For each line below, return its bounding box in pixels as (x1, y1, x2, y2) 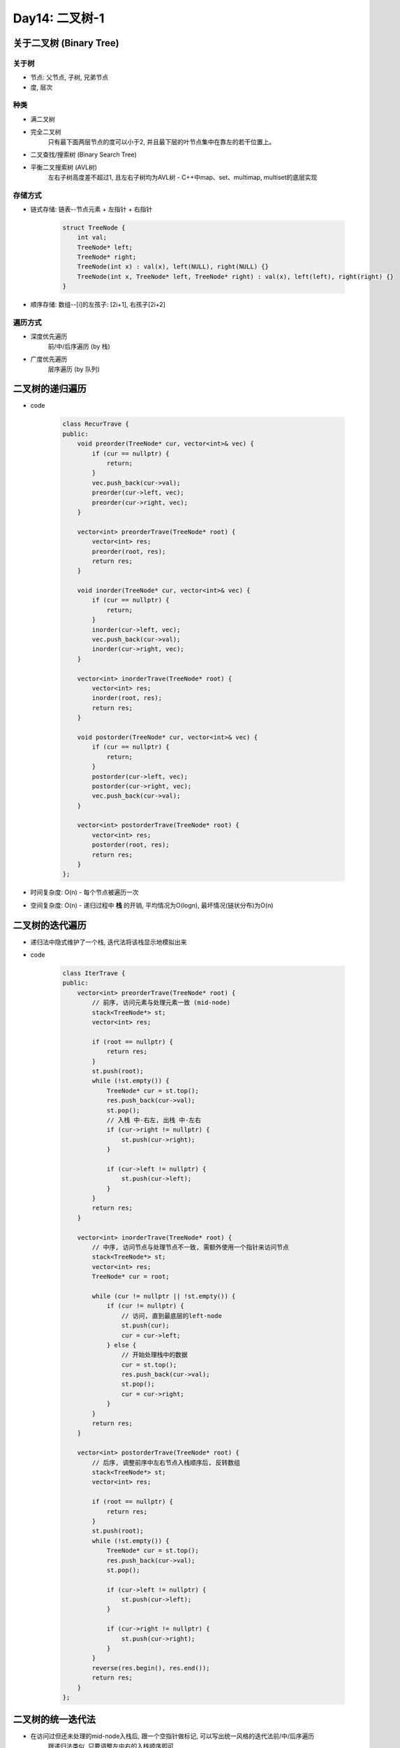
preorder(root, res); (91, 547, 166, 555)
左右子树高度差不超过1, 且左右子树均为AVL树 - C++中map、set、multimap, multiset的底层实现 (47, 173, 318, 181)
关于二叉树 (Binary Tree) (13, 37, 120, 49)
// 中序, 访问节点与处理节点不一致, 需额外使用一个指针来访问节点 (91, 1243, 290, 1252)
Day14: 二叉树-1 (13, 10, 105, 26)
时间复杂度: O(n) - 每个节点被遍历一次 (30, 888, 139, 896)
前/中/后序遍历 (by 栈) (47, 342, 111, 350)
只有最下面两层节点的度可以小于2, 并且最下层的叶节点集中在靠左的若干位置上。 (47, 137, 276, 146)
